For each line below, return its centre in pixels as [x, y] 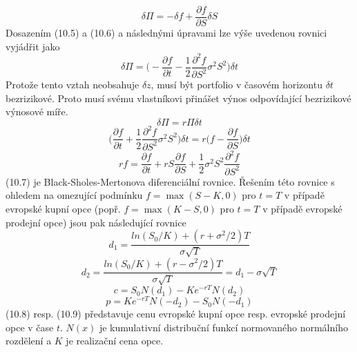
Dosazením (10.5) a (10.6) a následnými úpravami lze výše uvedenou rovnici [166, 33]
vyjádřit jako [33, 46]
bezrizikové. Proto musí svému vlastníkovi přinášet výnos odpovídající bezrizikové [178, 98]
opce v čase [30, 327]
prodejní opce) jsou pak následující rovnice [96, 222]
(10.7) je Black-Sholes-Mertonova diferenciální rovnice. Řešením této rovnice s [170, 181]
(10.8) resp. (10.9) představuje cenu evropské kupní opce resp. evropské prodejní [176, 314]
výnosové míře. [37, 111]
